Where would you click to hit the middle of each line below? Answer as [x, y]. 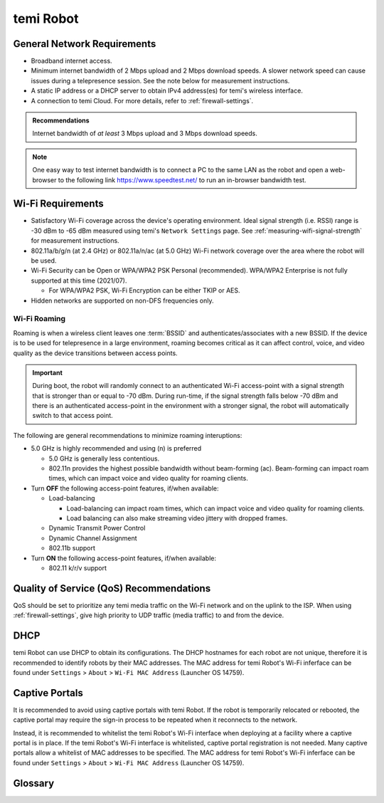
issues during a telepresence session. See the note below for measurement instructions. [160, 80]
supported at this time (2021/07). [79, 280]
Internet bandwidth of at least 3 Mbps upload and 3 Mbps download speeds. [145, 133]
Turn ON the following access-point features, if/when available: [124, 558]
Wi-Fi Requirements [58, 204]
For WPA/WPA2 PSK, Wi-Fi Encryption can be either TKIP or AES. [144, 290]
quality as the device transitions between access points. [95, 353]
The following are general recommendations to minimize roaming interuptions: [128, 435]
